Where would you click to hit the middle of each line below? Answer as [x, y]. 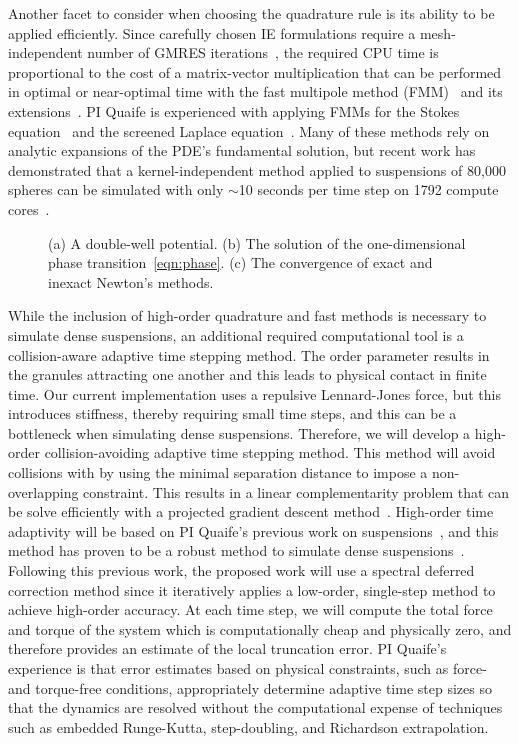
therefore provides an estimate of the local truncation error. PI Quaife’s [227, 648]
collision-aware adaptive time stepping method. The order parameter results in [249, 354]
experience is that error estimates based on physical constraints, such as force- [247, 668]
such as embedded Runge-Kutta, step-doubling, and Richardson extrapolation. [248, 726]
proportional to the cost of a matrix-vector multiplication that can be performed [255, 71]
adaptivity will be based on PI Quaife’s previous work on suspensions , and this [253, 530]
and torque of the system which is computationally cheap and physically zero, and [260, 628]
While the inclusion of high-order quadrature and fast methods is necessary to [247, 315]
